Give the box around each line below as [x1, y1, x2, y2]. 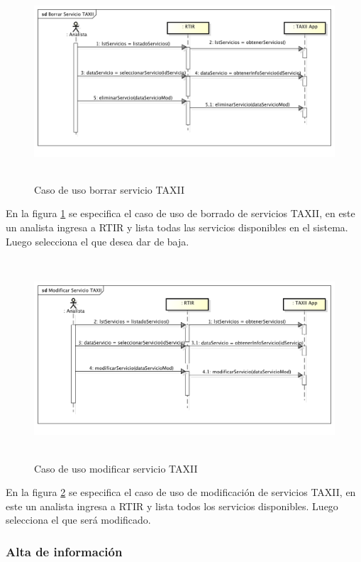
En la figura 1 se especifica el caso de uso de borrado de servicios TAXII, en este [6, 206, 355, 221]
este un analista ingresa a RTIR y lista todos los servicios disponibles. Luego [6, 498, 338, 513]
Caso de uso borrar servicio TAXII [34, 182, 184, 197]
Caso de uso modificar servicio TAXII [34, 461, 198, 475]
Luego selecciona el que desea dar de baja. [6, 233, 189, 248]
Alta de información [6, 542, 123, 560]
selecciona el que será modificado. [6, 512, 151, 527]
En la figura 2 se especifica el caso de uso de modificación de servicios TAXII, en [6, 485, 356, 500]
